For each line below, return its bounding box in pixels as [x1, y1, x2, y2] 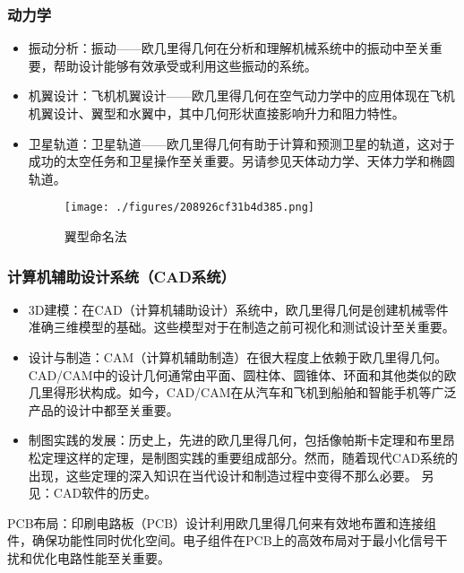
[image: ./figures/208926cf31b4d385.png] [64, 201, 314, 214]
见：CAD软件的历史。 [28, 483, 158, 502]
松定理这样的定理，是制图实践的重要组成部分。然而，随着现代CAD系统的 [28, 448, 459, 466]
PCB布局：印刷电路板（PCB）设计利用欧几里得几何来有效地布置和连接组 [7, 513, 437, 532]
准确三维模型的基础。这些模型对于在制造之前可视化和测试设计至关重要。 [28, 317, 455, 336]
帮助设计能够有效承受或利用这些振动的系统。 [53, 56, 317, 74]
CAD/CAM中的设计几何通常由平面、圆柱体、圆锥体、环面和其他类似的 [28, 365, 444, 384]
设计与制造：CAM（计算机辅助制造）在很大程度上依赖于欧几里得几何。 [28, 348, 448, 367]
